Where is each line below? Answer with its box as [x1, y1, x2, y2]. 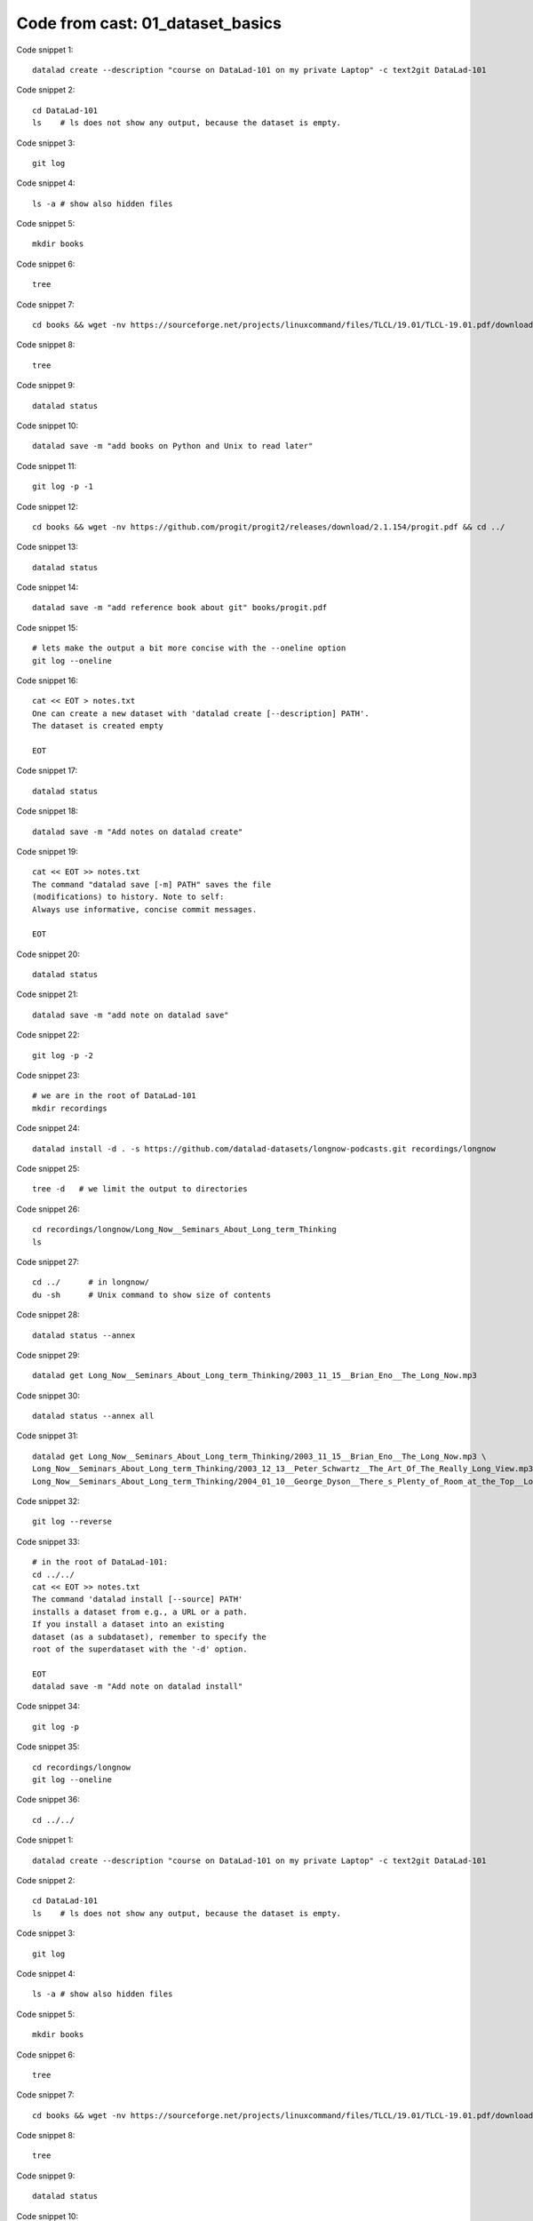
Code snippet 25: [16, 1163, 80, 1174]
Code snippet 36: [16, 1795, 80, 1805]
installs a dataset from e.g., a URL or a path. [32, 1606, 248, 1617]
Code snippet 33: [16, 1536, 80, 1547]
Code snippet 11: [16, 460, 77, 471]
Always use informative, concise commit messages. [32, 904, 258, 914]
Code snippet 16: [16, 675, 79, 686]
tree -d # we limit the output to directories [32, 1184, 248, 1194]
